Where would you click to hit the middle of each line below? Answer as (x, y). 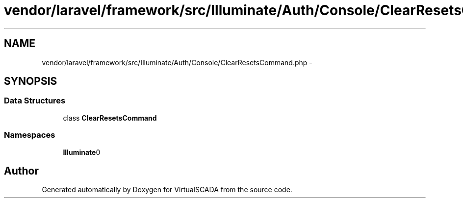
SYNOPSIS (31, 81)
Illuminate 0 (82, 152)
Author (21, 171)
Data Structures (35, 101)
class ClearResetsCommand (110, 118)
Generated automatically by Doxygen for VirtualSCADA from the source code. (167, 190)
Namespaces (30, 135)
